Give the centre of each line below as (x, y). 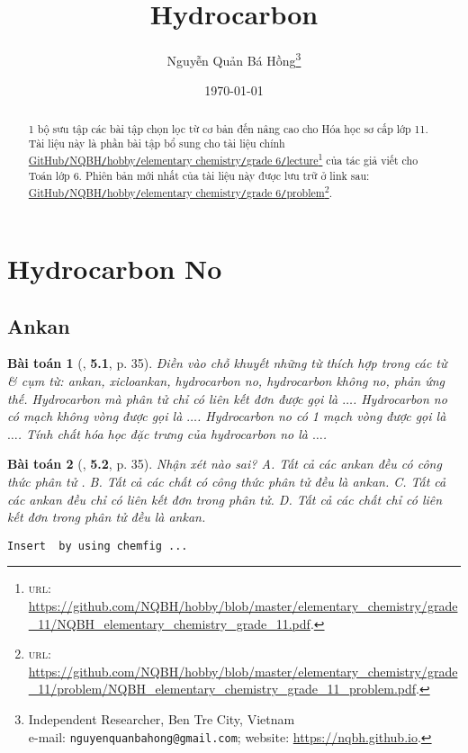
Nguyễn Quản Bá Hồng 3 (234, 59)
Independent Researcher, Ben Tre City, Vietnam (162, 718)
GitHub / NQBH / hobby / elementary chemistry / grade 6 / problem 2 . (180, 191)
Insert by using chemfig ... (98, 546)
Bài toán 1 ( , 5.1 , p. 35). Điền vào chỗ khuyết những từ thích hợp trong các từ (227, 363)
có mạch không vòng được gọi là (95, 416)
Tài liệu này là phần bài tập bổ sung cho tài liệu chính (157, 143)
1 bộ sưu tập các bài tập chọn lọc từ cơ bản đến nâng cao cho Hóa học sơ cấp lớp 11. (228, 128)
